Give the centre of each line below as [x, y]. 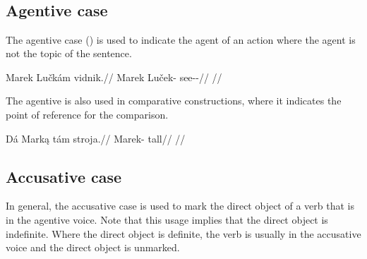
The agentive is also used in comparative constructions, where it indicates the [174, 101]
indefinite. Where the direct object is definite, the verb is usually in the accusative [183, 233]
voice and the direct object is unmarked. [93, 247]
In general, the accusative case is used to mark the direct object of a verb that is [180, 206]
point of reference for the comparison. [87, 114]
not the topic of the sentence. [69, 53]
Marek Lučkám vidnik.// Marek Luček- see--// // [114, 77]
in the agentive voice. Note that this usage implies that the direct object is [167, 219]
